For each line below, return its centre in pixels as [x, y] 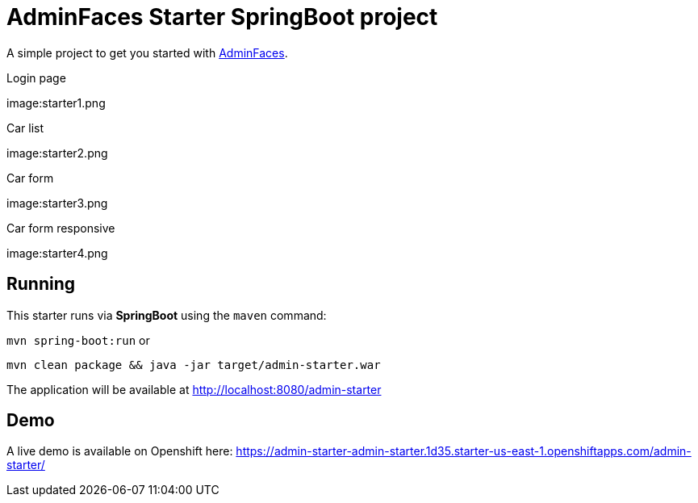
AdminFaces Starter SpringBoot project [222, 17]
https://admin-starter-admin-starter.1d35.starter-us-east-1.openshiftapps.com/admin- [464, 451]
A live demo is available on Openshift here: [120, 451]
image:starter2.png [57, 153]
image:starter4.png [57, 253]
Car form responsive [61, 228]
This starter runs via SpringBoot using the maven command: [167, 315]
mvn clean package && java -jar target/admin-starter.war [194, 365]
